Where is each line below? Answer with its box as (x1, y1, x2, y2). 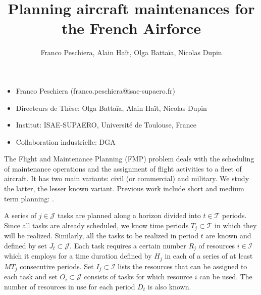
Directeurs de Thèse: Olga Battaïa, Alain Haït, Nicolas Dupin (16, 102, 207, 113)
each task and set (4, 271, 58, 282)
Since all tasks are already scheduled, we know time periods (4, 220, 189, 230)
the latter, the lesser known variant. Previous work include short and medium (4, 183, 244, 194)
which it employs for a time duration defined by (4, 250, 152, 261)
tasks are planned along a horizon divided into (57, 210, 201, 221)
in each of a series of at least (165, 250, 253, 261)
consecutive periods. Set (20, 261, 94, 271)
